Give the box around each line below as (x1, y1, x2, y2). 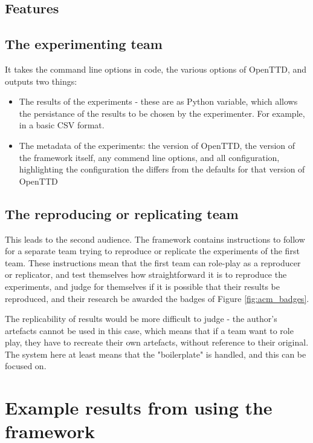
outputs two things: (5, 74, 77, 87)
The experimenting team (5, 34, 163, 53)
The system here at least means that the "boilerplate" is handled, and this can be (5, 347, 306, 360)
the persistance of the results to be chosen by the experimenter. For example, (19, 107, 305, 119)
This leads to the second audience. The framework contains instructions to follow (5, 232, 305, 245)
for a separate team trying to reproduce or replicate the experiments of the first (5, 244, 300, 257)
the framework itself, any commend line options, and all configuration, (19, 151, 280, 163)
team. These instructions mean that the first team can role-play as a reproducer (5, 256, 301, 269)
